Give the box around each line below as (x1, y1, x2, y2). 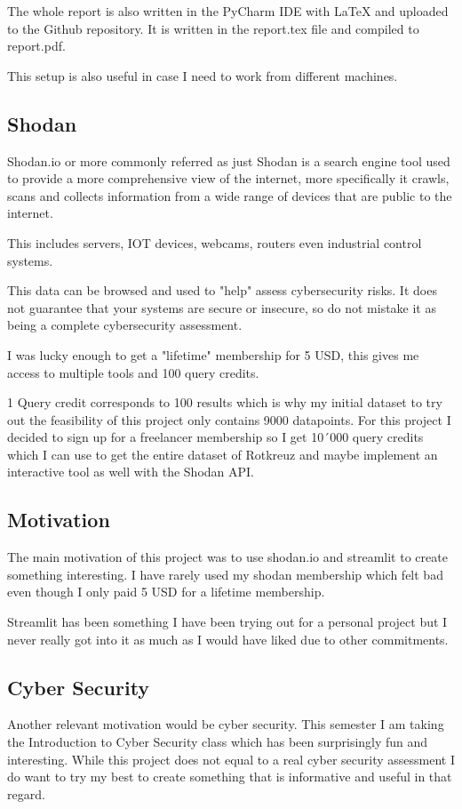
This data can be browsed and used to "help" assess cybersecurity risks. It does (7, 281, 437, 300)
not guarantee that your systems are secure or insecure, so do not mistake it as (7, 298, 436, 316)
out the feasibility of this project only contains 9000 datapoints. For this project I (7, 410, 451, 429)
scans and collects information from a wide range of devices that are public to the (7, 186, 452, 204)
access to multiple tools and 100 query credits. (7, 363, 259, 381)
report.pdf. (7, 36, 66, 55)
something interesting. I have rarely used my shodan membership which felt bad (7, 565, 443, 583)
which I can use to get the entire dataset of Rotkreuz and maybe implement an (7, 445, 438, 463)
